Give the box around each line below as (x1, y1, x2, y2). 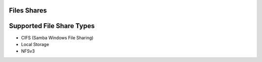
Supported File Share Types (9, 22, 95, 30)
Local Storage (21, 41, 49, 47)
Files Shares (9, 6, 47, 15)
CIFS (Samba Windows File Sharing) (21, 34, 94, 41)
